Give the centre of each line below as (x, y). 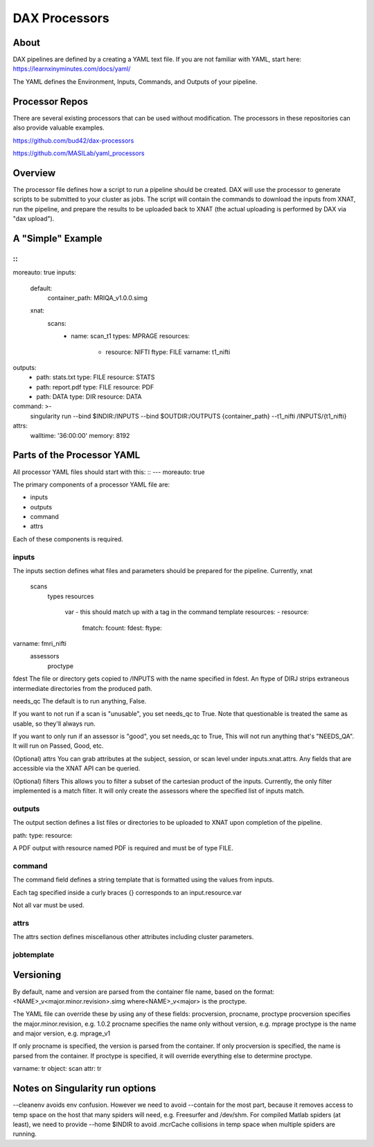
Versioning (37, 975)
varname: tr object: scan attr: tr (57, 1069)
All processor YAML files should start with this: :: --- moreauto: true (109, 472)
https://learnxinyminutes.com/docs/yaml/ (72, 69)
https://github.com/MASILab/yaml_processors (79, 153)
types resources (71, 596)
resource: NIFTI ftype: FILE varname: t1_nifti (168, 352)
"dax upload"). (34, 219)
